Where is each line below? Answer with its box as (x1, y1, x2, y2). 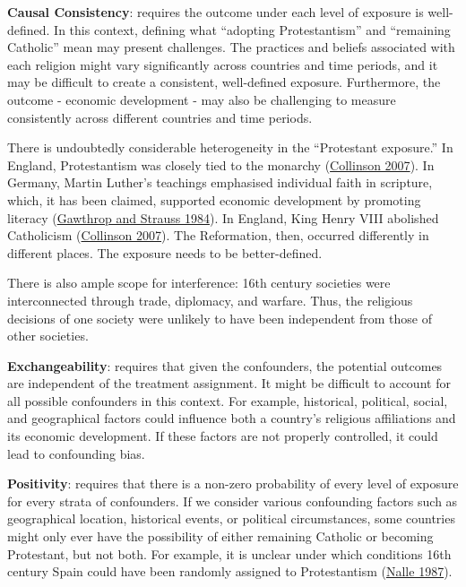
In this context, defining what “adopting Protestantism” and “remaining (54, 20, 451, 39)
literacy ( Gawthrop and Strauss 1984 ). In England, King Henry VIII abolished (7, 208, 439, 227)
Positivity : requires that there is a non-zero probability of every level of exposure (7, 474, 459, 493)
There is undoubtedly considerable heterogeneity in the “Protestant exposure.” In (7, 138, 453, 157)
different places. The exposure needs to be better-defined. (7, 243, 323, 262)
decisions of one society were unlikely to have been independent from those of (7, 308, 433, 327)
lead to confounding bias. (7, 444, 145, 462)
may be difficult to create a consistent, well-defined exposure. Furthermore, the (7, 73, 441, 91)
